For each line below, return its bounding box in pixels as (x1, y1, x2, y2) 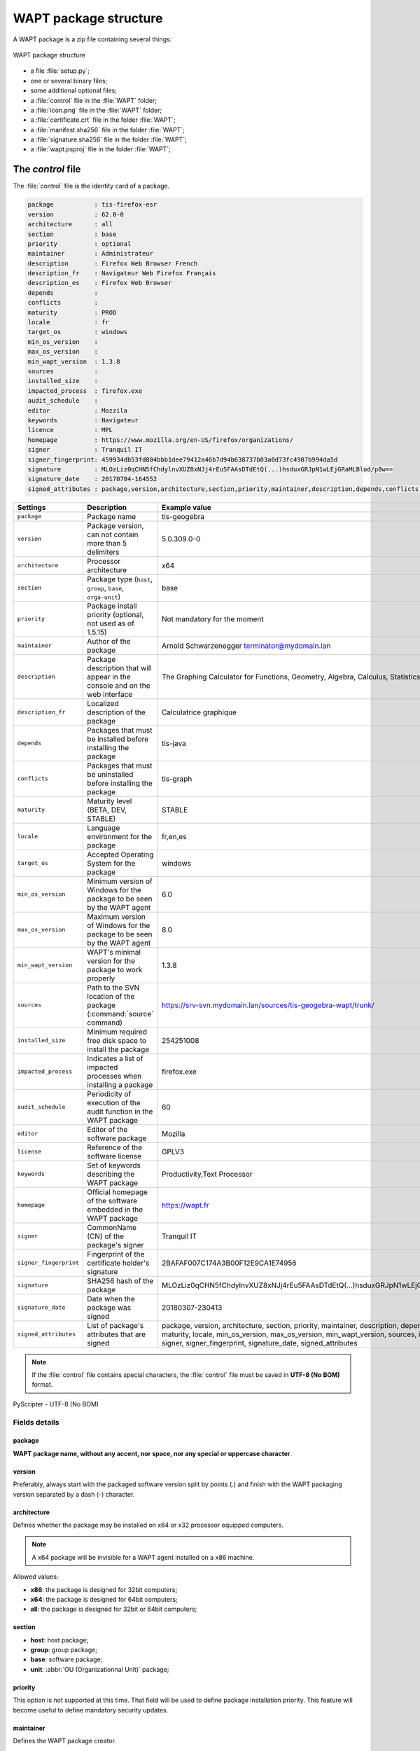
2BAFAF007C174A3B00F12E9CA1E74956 (161, 1258, 297, 1268)
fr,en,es (161, 831, 187, 841)
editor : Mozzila (27, 406, 128, 415)
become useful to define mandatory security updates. (13, 1705, 169, 1714)
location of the (87, 991, 135, 1001)
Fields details (13, 1417, 59, 1427)
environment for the (87, 831, 153, 841)
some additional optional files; (30, 86, 117, 95)
